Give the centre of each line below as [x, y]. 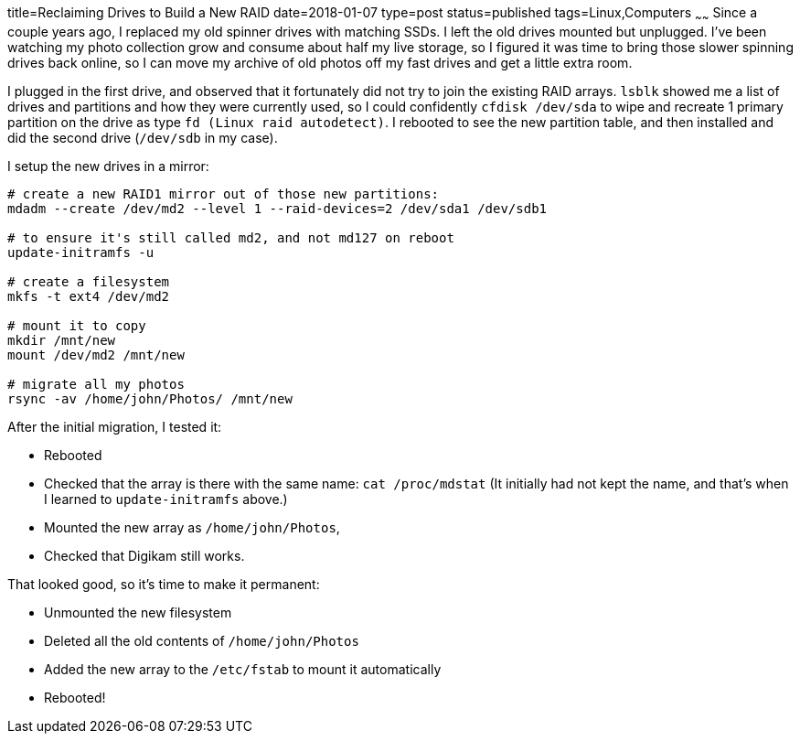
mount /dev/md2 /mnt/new [96, 354]
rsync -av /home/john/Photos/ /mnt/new [150, 398]
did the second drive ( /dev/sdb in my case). [143, 137]
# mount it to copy [77, 325]
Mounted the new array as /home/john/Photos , [192, 527]
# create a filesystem [89, 281]
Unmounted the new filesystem [138, 612]
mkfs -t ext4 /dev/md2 [89, 296]
